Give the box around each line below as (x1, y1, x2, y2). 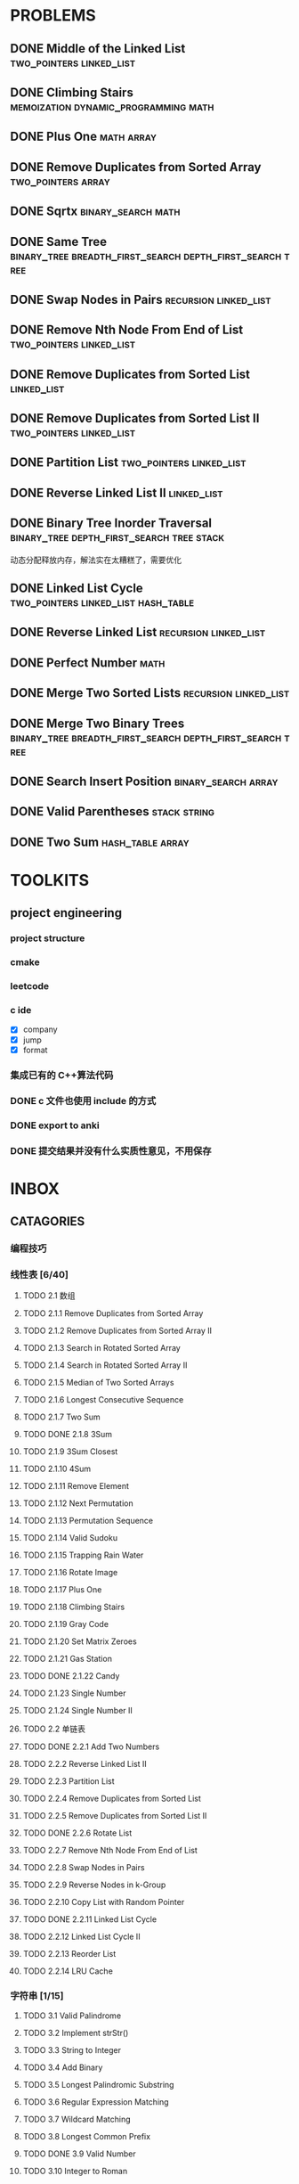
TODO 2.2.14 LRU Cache (22, 1966, 114, 1976)
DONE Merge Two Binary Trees (10, 716, 185, 731)
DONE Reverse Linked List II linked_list (10, 485, 223, 500)
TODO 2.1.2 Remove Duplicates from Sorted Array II (22, 1325, 213, 1337)
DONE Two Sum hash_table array (10, 834, 190, 849)
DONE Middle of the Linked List (10, 41, 186, 56)
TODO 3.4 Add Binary (22, 2062, 103, 2073)
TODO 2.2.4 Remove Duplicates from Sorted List (22, 1793, 201, 1804)
